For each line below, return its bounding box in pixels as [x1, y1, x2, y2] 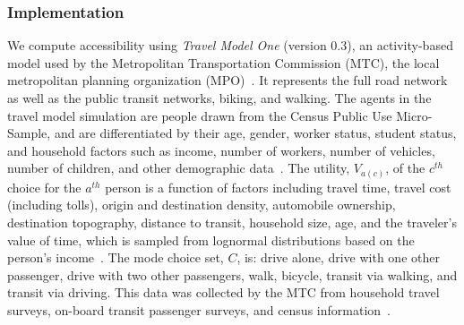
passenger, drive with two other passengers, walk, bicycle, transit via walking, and [7, 265, 458, 284]
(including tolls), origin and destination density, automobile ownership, [7, 195, 396, 214]
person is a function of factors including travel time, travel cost [105, 177, 451, 196]
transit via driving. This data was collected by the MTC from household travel [7, 283, 440, 302]
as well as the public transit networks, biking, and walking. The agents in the [7, 89, 432, 107]
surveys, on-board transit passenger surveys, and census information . [7, 301, 391, 320]
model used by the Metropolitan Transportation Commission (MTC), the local [7, 53, 440, 72]
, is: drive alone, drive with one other [236, 248, 440, 267]
